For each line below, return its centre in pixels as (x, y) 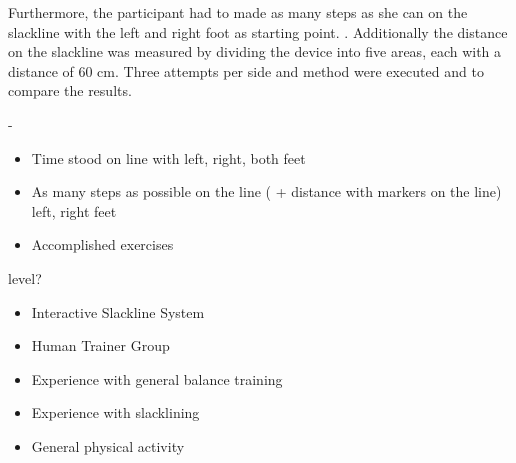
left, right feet (74, 210)
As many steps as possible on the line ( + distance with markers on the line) (266, 191)
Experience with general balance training (157, 378)
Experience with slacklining (115, 412)
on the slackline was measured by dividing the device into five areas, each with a (255, 51)
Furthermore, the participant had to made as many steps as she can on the (238, 12)
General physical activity (108, 445)
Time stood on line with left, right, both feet (168, 157)
